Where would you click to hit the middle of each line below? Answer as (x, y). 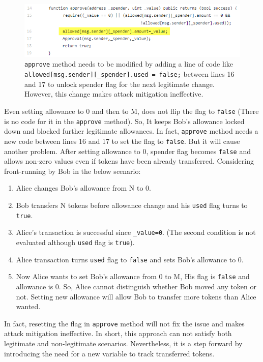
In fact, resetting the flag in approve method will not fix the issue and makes (124, 323)
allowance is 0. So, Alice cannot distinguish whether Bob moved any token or (136, 286)
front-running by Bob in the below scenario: (72, 171)
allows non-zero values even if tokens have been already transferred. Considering (129, 161)
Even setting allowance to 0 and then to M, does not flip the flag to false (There (131, 111)
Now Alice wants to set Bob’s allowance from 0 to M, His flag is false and (133, 276)
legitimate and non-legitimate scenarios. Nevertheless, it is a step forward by (123, 343)
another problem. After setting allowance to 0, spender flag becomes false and (127, 151)
